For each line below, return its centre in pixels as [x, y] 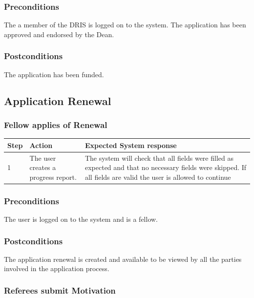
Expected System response [131, 145]
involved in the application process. [57, 268]
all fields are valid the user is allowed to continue [158, 177]
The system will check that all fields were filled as [159, 158]
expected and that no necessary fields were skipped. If [166, 167]
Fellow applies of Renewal [56, 124]
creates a [43, 167]
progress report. [53, 177]
